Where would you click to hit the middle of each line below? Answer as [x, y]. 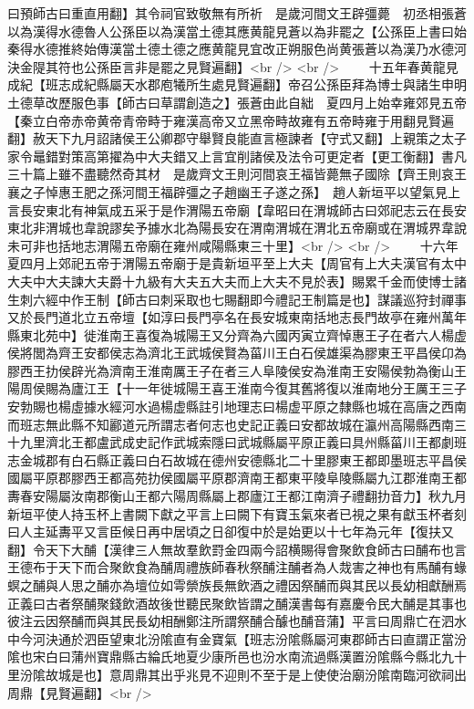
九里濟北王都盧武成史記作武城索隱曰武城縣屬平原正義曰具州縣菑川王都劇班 [243, 442]
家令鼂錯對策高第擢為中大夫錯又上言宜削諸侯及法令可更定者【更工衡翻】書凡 [237, 156]
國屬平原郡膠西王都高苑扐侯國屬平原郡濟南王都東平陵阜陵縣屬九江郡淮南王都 [237, 478]
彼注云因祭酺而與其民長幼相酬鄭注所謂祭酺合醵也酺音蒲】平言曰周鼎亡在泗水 [237, 621]
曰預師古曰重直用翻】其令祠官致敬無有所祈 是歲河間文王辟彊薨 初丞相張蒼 [237, 13]
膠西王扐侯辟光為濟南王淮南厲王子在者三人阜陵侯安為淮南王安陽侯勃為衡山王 [237, 370]
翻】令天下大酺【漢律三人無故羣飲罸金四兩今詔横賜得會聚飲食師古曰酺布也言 [237, 549]
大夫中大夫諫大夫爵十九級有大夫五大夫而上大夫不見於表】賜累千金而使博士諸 [237, 281]
